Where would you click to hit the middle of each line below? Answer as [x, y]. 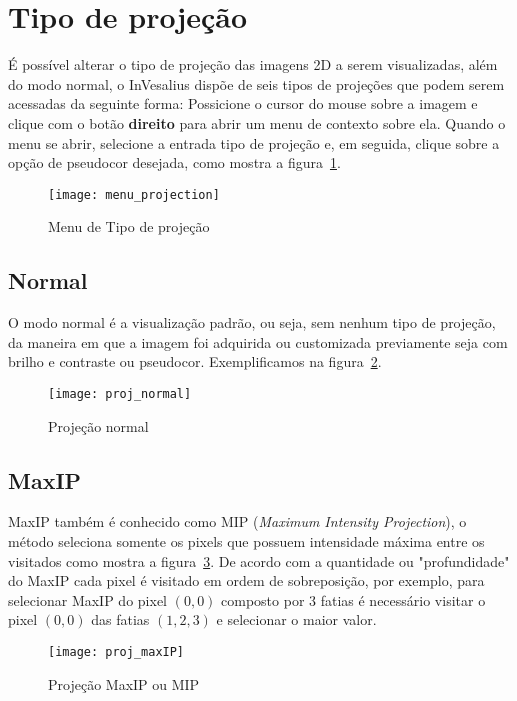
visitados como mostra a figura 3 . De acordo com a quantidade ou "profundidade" [259, 560]
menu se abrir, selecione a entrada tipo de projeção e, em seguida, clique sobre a [254, 142]
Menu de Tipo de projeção [129, 226]
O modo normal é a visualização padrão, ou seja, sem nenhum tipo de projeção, [252, 322]
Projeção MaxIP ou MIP [124, 683]
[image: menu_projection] [134, 194]
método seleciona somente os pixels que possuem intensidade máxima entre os [246, 540]
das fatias [120, 619]
